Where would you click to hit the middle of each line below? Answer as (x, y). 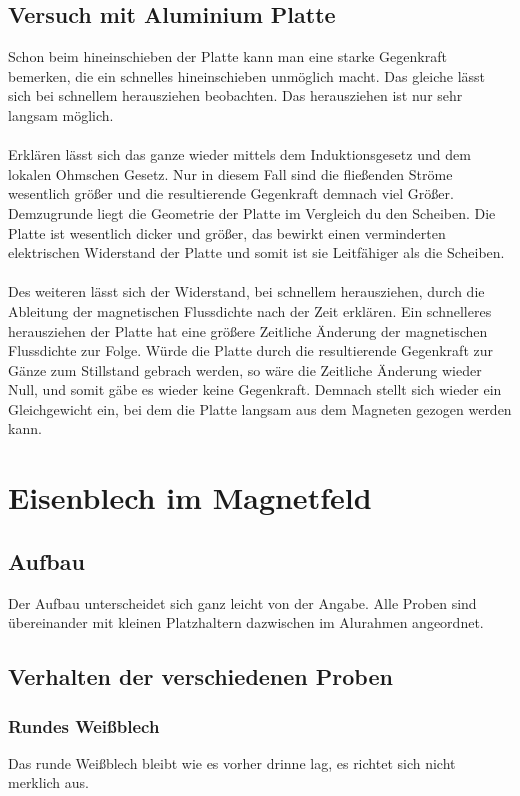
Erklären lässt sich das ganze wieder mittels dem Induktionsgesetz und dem (239, 154)
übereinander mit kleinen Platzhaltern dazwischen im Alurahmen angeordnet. (246, 622)
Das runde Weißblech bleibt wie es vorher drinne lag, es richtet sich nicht (232, 762)
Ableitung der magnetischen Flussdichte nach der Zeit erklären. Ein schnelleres (250, 310)
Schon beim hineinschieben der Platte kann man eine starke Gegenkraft (227, 56)
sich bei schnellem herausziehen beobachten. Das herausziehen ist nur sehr (235, 95)
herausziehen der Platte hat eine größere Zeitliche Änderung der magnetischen (248, 330)
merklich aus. (49, 782)
